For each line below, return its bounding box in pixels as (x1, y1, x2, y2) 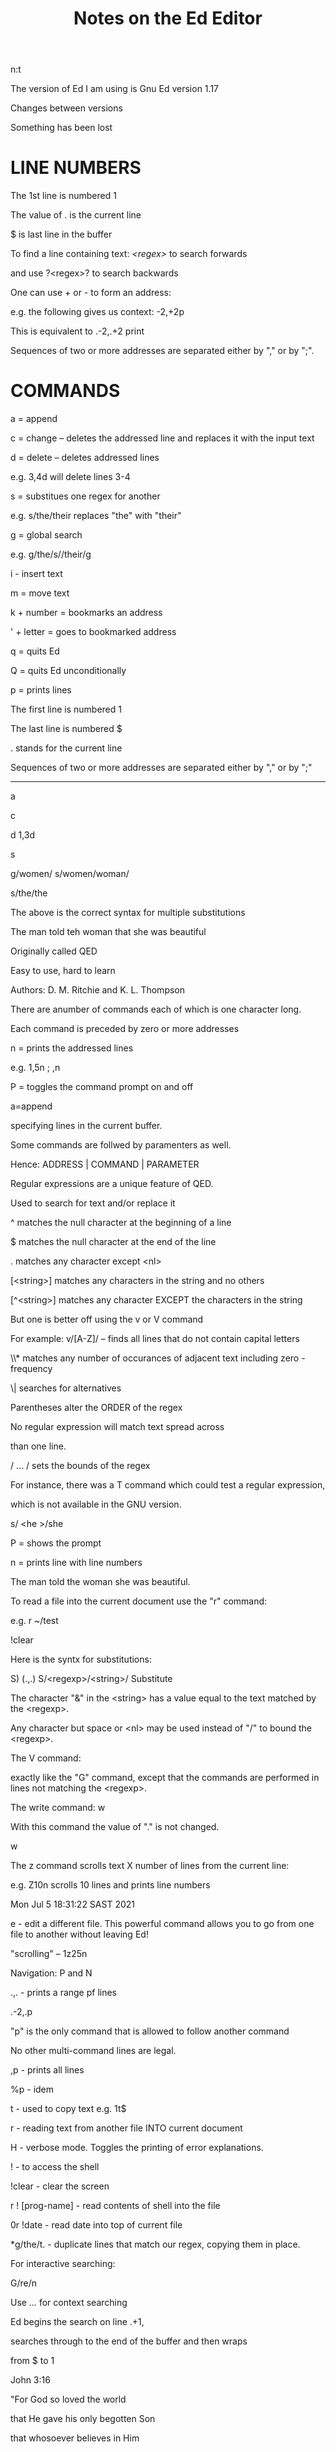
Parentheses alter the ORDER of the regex (10, 1402, 183, 1414)
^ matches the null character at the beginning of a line (10, 1217, 232, 1229)
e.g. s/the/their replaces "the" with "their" (10, 510, 182, 522)
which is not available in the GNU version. (10, 1498, 182, 1511)
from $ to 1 (10, 2355, 55, 2367)
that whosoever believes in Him (10, 2432, 140, 2444)
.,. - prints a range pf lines (10, 1987, 118, 1999)
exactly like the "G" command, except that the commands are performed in (10, 1772, 320, 1784)
